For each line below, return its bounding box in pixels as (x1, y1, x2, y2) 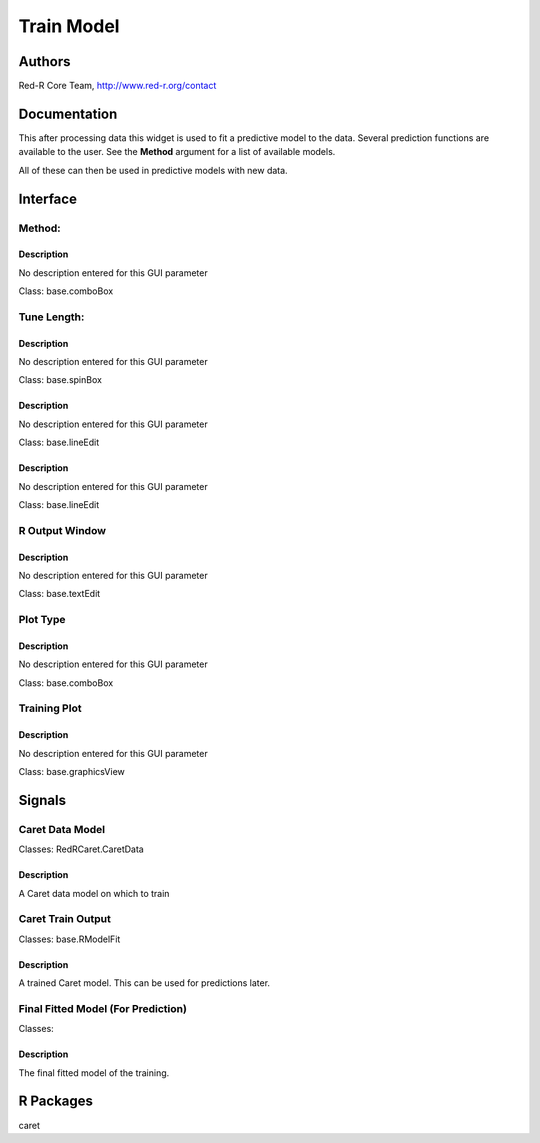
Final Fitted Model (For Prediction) (18, 1001, 187, 1015)
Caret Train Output (18, 912, 112, 926)
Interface (18, 190, 77, 207)
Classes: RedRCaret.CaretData (18, 843, 144, 855)
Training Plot (18, 701, 82, 715)
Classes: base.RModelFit (18, 933, 121, 945)
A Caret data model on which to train (18, 887, 170, 899)
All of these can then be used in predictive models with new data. (18, 164, 289, 176)
